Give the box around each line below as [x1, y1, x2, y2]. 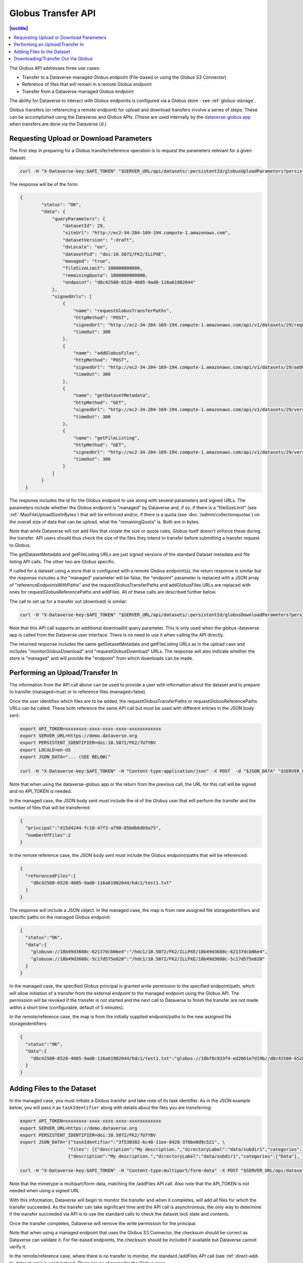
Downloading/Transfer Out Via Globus [14, 56, 93, 62]
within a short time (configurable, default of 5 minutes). [9, 1004, 124, 1010]
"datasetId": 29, [62, 223, 106, 229]
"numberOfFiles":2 [25, 832, 71, 838]
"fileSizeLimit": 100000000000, [62, 265, 143, 271]
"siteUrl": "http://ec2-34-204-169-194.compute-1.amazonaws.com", [62, 230, 231, 236]
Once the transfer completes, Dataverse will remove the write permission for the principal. [9, 1220, 197, 1226]
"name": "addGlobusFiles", [73, 350, 140, 356]
